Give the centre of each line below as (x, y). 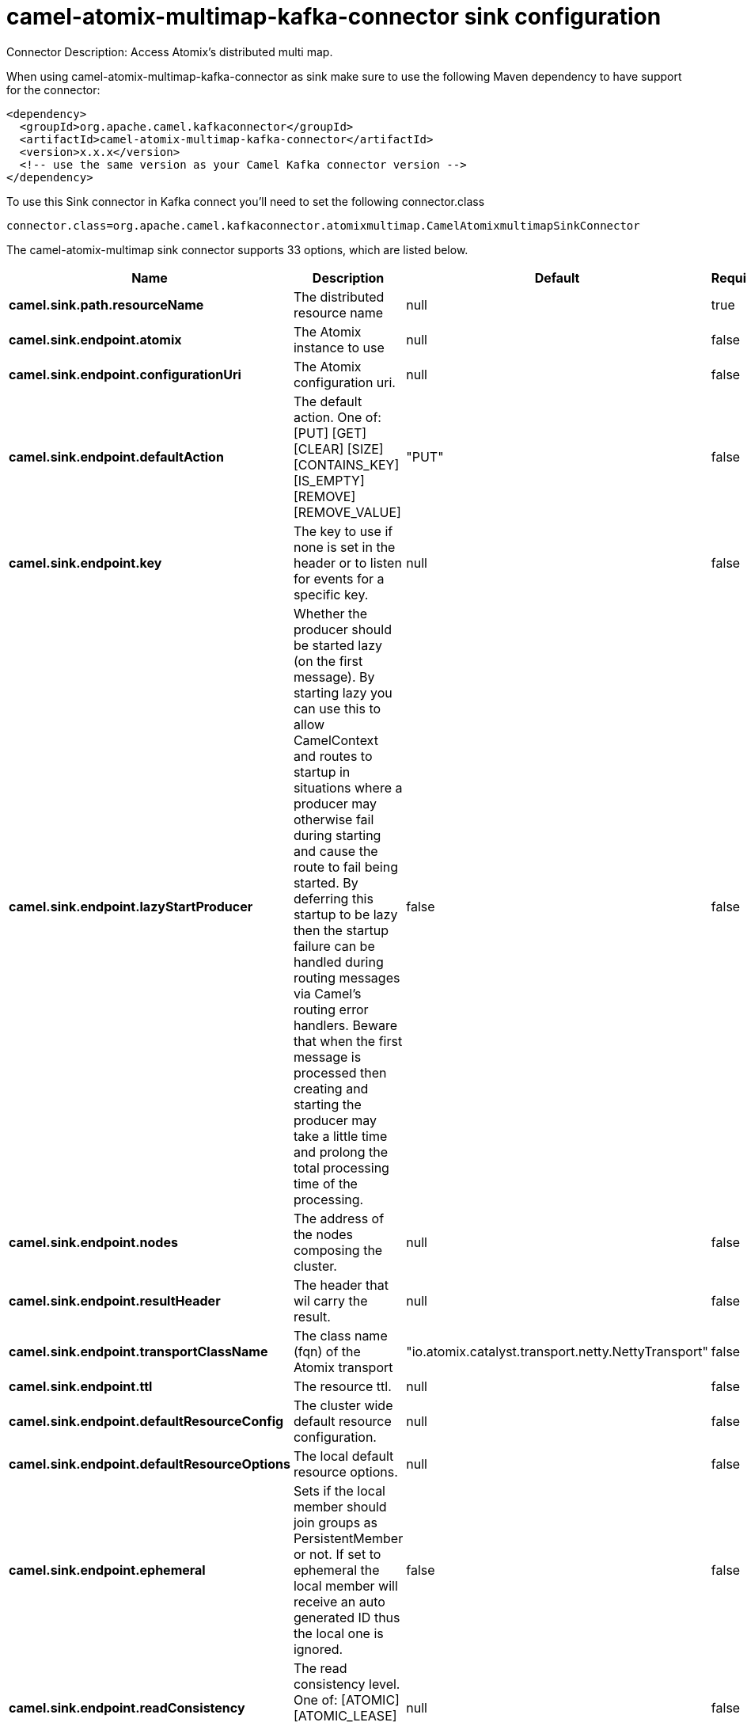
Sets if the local (339, 1490)
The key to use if (343, 531)
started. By (326, 882)
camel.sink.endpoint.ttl (81, 1386)
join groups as (336, 1522)
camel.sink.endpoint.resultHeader (115, 1300)
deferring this (333, 898)
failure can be (334, 946)
